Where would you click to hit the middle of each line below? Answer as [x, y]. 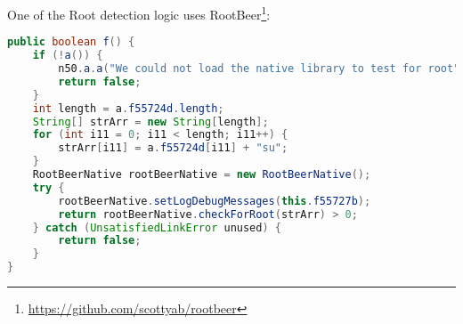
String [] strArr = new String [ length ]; [150, 121]
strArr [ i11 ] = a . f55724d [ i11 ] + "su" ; [173, 148]
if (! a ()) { [68, 56]
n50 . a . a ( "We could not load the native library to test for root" [259, 69]
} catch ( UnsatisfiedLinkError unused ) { [157, 227]
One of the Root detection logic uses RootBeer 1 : [139, 13]
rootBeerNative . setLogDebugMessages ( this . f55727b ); [215, 201]
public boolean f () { [71, 42]
